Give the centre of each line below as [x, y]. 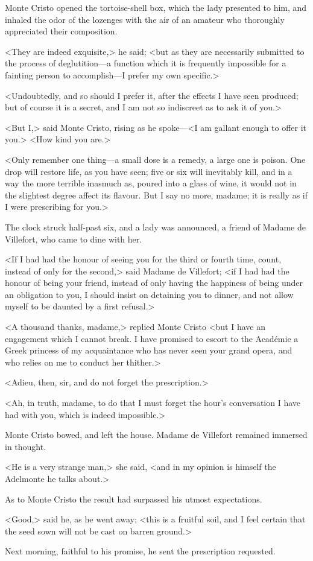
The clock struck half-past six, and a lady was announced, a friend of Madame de [155, 227]
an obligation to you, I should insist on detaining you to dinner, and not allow [149, 294]
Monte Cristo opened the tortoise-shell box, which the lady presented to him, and [156, 7]
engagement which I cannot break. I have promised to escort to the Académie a [152, 338]
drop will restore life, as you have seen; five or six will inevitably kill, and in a [149, 171]
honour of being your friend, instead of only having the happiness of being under [154, 283]
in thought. [26, 446]
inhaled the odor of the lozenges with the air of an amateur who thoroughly [145, 19]
